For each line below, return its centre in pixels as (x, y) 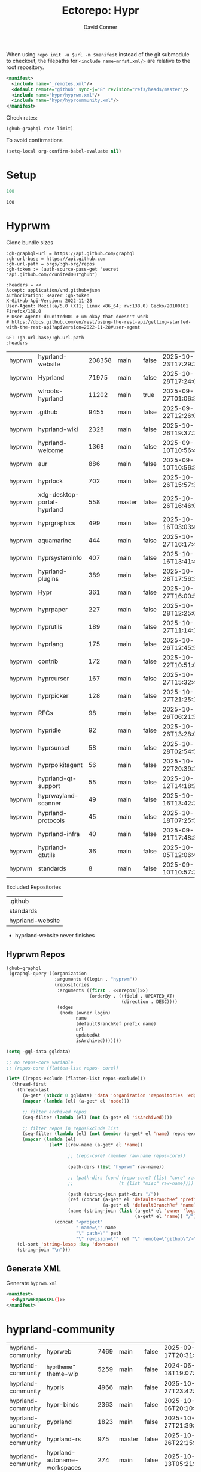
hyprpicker (53, 695)
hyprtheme (60, 1367)
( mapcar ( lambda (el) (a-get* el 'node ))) (76, 1101)
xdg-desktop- (59, 494)
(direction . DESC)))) (150, 1001)
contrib (48, 661)
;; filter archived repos (54, 1112)
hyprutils (50, 626)
